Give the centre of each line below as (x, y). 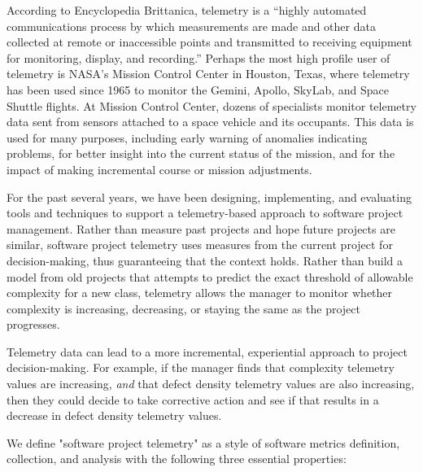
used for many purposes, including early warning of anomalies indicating (187, 137)
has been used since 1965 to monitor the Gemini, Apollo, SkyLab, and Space (198, 89)
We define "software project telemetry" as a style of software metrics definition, (203, 442)
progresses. (33, 324)
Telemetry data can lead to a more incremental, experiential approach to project (207, 351)
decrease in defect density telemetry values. (114, 415)
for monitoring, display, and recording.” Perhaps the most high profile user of (198, 57)
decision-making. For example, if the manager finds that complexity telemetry (201, 367)
